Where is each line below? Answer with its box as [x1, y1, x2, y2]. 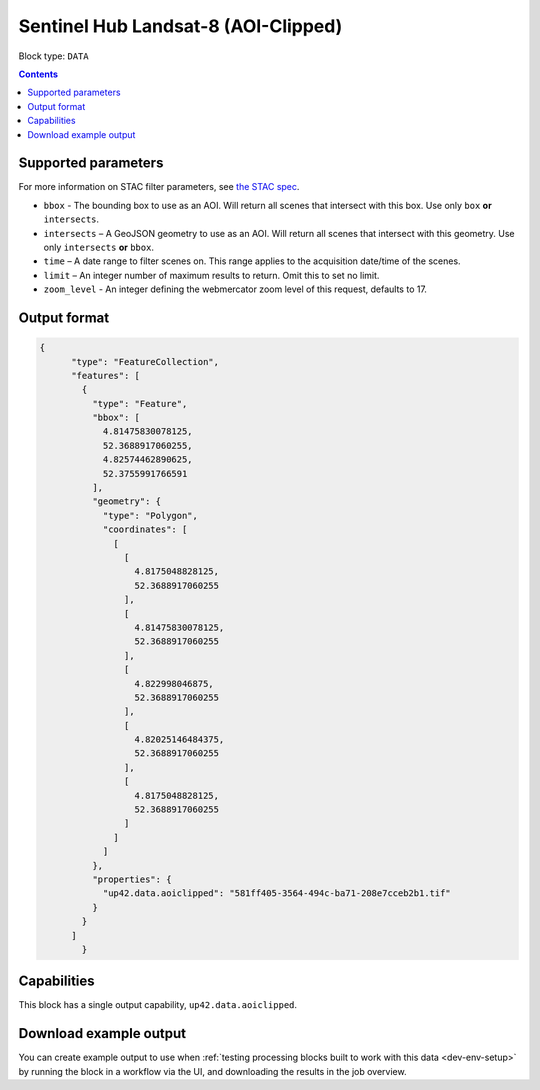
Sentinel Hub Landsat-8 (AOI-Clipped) [18, 15, 343, 37]
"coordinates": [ [102, 524, 188, 535]
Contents [18, 68, 59, 80]
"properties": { [91, 873, 172, 885]
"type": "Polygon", [102, 510, 199, 521]
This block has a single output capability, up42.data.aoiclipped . [18, 999, 298, 1011]
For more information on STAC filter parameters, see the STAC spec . [18, 181, 300, 193]
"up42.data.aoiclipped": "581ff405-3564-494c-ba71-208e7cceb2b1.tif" [102, 888, 452, 899]
